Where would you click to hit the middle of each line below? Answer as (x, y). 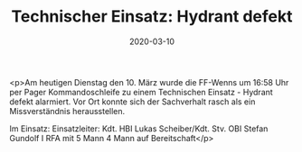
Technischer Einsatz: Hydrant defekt (152, 17)
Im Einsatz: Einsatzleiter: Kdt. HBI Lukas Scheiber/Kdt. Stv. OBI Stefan (139, 129)
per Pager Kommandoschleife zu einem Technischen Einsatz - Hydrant (141, 92)
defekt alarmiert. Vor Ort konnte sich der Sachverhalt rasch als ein (132, 102)
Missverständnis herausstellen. (67, 111)
